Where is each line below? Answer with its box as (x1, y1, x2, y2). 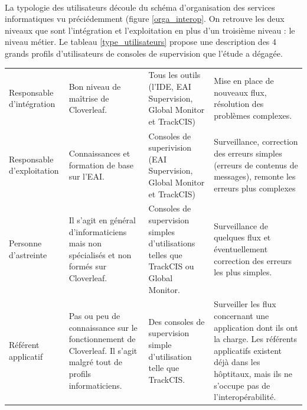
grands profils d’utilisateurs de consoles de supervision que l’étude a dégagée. (5, 47, 283, 59)
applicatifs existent (214, 344, 282, 356)
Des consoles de (148, 315, 205, 327)
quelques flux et (214, 231, 271, 243)
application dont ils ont (214, 321, 298, 333)
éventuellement (214, 242, 268, 255)
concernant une (214, 309, 269, 321)
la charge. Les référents (214, 333, 297, 345)
